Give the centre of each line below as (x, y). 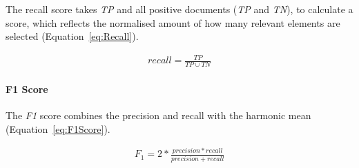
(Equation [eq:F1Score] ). (58, 128)
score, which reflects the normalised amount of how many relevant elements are (173, 22)
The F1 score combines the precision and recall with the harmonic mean (158, 115)
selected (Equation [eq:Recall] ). (72, 36)
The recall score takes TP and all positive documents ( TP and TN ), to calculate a (179, 9)
